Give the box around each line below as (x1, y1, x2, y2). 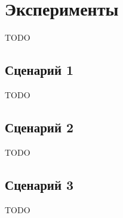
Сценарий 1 (5, 60, 74, 79)
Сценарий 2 (5, 117, 74, 136)
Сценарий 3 (5, 175, 74, 193)
